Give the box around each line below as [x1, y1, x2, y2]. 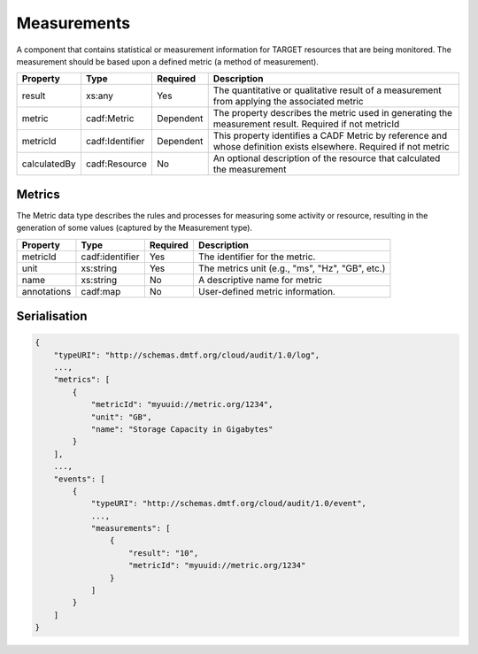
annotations [21, 285, 72, 297]
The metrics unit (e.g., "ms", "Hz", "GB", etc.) [197, 262, 386, 274]
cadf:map [81, 285, 121, 297]
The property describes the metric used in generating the [212, 107, 453, 119]
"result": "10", [128, 548, 199, 558]
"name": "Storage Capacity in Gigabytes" [90, 424, 274, 434]
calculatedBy [21, 158, 77, 170]
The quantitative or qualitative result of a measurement [212, 84, 442, 96]
